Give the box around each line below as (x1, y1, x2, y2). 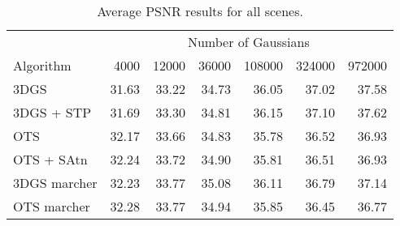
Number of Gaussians (187, 32, 310, 51)
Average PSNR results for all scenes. (97, 2, 303, 20)
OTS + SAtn (13, 150, 88, 168)
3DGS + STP (13, 103, 92, 122)
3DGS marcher (13, 173, 98, 192)
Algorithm (13, 56, 72, 75)
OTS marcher (13, 197, 90, 215)
